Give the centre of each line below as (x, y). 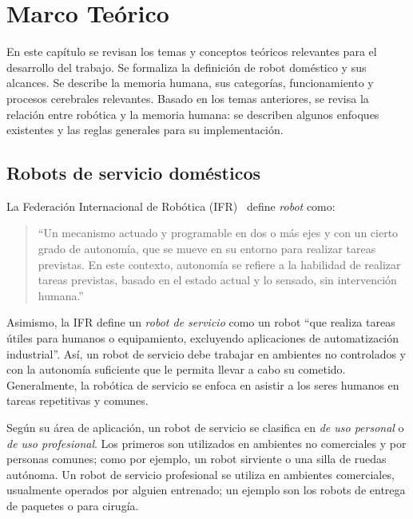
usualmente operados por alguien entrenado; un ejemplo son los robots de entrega (206, 490)
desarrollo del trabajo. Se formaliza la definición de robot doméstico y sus (187, 67)
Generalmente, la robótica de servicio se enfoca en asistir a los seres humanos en (203, 384)
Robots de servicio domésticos (134, 173)
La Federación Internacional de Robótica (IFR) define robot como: (171, 206)
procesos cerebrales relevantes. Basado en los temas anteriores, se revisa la (188, 98)
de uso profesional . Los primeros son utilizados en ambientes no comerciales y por (206, 443)
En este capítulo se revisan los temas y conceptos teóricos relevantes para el (192, 52)
